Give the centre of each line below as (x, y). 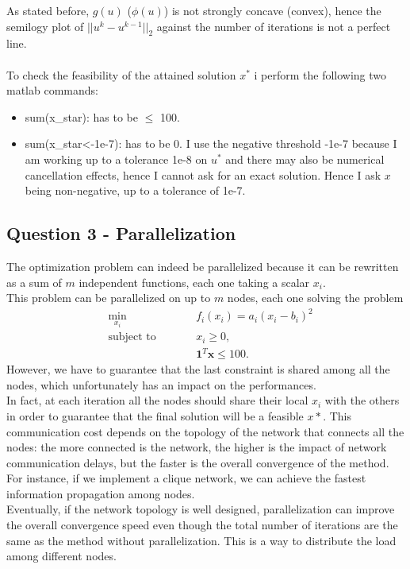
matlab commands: (52, 90)
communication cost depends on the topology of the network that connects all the (205, 431)
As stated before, (48, 10)
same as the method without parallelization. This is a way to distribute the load (201, 540)
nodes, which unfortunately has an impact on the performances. (161, 384)
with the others (362, 400)
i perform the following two (320, 74)
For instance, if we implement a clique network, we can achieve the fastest (186, 478)
